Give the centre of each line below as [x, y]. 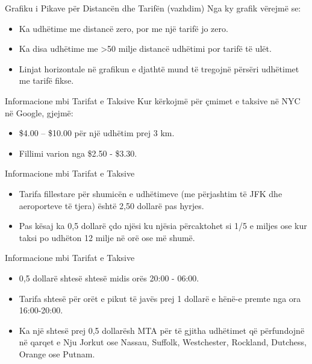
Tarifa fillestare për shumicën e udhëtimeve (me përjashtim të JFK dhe [151, 193]
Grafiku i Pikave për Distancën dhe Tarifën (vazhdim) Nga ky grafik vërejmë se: [153, 8]
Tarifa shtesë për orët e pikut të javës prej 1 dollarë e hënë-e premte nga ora [160, 298]
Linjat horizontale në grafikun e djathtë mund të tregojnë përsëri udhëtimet [159, 68]
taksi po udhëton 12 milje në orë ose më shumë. [107, 237]
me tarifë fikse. [46, 80]
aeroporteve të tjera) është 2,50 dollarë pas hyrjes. [111, 205]
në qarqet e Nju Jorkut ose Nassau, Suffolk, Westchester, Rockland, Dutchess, [163, 342]
